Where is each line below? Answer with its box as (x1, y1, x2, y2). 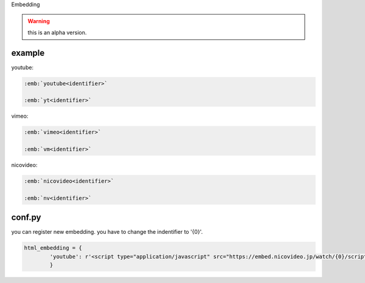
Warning (27, 18, 50, 25)
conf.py (11, 213, 41, 223)
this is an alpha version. (27, 29, 87, 36)
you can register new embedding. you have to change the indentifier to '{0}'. (11, 228, 203, 236)
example (11, 47, 45, 58)
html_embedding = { (24, 245, 82, 251)
